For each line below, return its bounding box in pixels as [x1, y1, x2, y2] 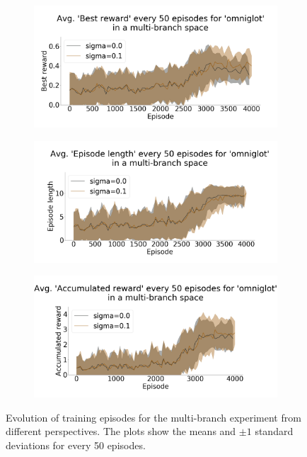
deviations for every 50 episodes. [6, 437, 146, 452]
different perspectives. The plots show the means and [6, 424, 236, 439]
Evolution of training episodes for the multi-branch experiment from [6, 410, 301, 424]
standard [255, 424, 294, 439]
